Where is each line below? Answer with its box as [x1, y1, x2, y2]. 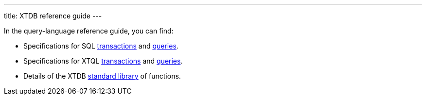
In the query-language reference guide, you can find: [4, 27, 174, 35]
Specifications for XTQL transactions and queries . [23, 57, 183, 65]
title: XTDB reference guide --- [4, 12, 102, 20]
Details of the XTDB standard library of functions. [23, 72, 181, 80]
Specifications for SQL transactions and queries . [23, 42, 178, 50]
